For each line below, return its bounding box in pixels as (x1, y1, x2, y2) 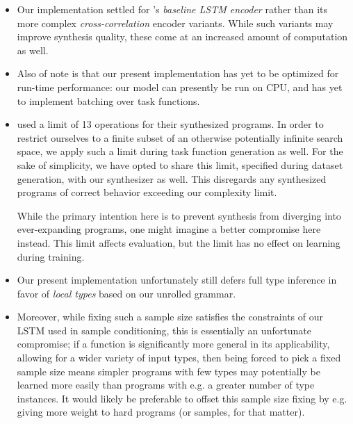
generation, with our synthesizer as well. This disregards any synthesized (17, 171, 327, 186)
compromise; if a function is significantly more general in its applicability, (17, 336, 330, 351)
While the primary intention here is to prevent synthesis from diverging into (17, 208, 341, 222)
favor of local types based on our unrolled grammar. (17, 286, 236, 300)
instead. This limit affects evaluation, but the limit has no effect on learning (17, 235, 340, 250)
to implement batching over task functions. (17, 93, 200, 108)
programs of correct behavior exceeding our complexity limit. (17, 185, 277, 199)
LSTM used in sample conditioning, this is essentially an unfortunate (17, 323, 311, 337)
